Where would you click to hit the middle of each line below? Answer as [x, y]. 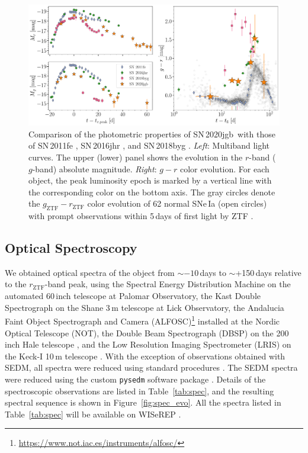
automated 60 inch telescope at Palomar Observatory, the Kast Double [133, 296]
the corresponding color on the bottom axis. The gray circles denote [152, 192]
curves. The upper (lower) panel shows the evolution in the [136, 157]
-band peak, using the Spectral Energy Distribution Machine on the [168, 284]
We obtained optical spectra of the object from [90, 272]
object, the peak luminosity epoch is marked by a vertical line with [150, 180]
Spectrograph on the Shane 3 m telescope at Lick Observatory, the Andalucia [145, 307]
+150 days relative [268, 272]
